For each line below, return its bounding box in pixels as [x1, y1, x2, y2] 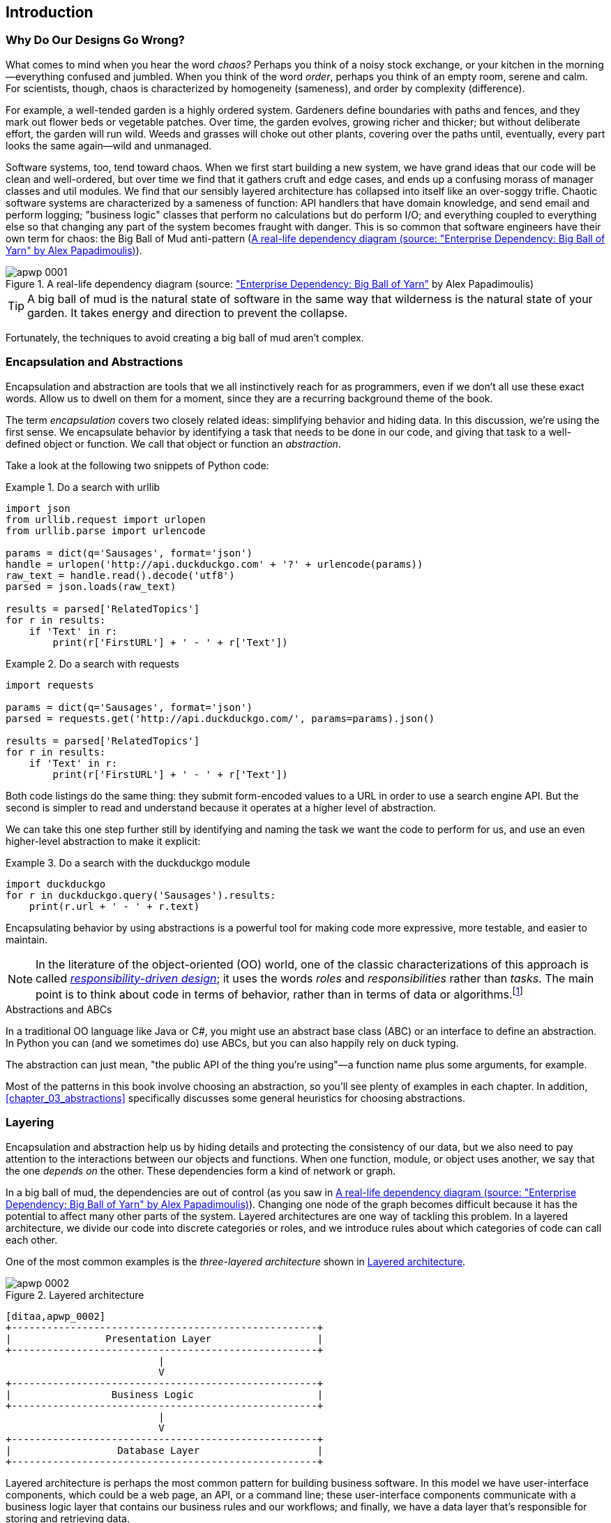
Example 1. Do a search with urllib [6, 480, 160, 493]
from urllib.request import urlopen [6, 513, 206, 525]
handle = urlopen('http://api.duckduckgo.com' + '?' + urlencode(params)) [6, 558, 423, 570]
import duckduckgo [6, 878, 106, 890]
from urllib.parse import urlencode [6, 524, 206, 536]
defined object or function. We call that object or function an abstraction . [6, 437, 341, 450]
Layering [6, 1115, 54, 1130]
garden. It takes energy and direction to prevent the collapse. [27, 305, 348, 320]
